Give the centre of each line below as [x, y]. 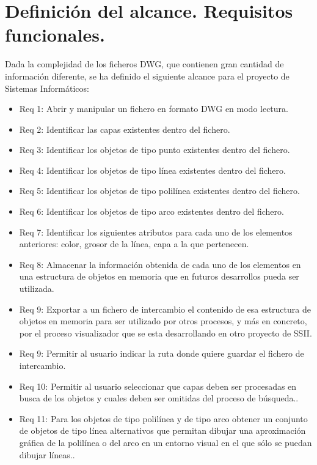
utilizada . [37, 288]
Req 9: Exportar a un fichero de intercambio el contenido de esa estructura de [165, 309]
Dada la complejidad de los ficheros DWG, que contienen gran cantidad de [144, 64]
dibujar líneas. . [47, 454]
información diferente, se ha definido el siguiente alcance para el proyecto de [147, 76]
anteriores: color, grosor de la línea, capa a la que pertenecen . [134, 244]
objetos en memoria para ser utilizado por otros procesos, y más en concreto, [163, 321]
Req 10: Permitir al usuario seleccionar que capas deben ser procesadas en [158, 386]
